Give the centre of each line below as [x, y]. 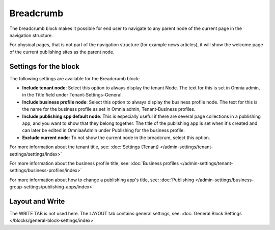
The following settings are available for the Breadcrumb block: [75, 78]
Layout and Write [37, 201]
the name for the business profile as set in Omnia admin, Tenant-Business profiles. [109, 109]
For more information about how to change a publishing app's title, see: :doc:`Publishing [102, 180]
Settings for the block [45, 66]
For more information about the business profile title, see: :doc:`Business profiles [94, 163]
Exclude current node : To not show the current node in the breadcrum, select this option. [116, 138]
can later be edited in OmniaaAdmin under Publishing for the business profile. [104, 130]
